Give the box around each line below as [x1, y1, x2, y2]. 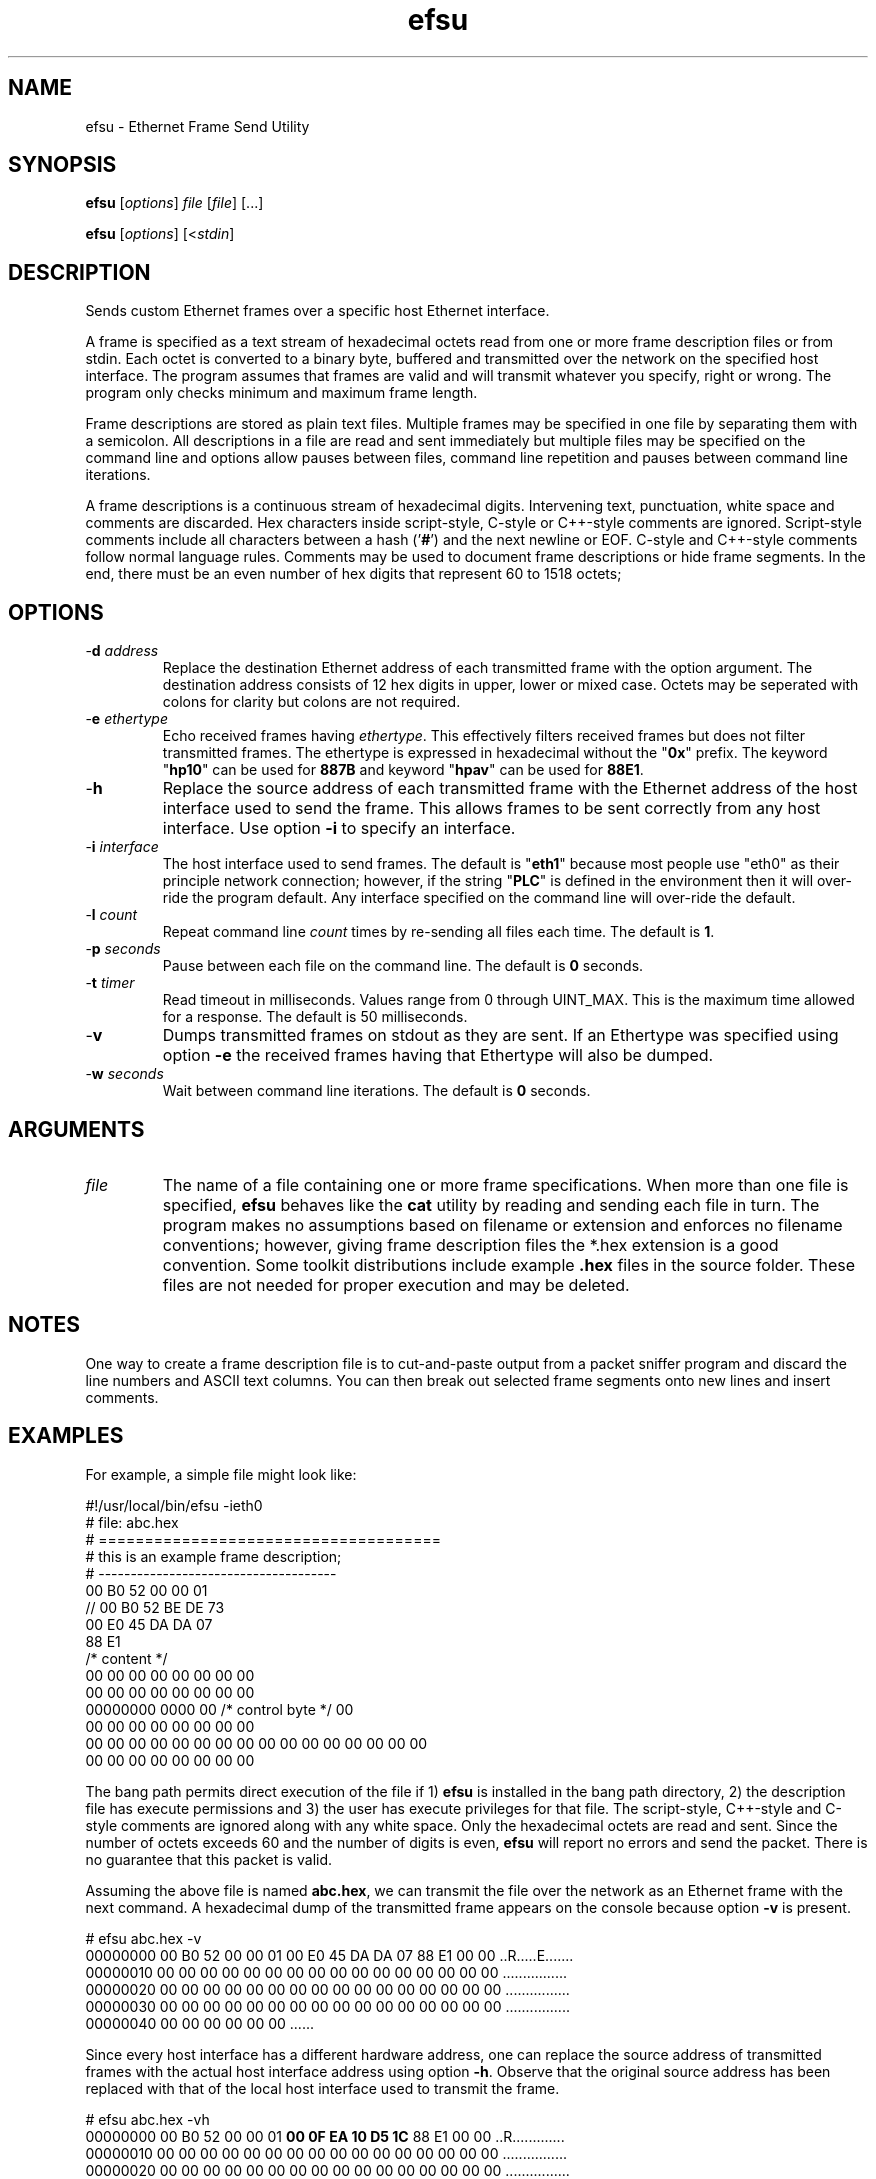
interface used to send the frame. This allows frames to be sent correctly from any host [162, 798, 821, 819]
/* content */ [85, 1649, 168, 1667]
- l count [85, 906, 138, 924]
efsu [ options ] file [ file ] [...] [85, 194, 264, 212]
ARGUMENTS [8, 1116, 145, 1142]
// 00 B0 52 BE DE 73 [85, 1598, 225, 1616]
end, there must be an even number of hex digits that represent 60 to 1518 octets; [85, 565, 622, 583]
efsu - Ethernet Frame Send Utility [85, 117, 310, 135]
